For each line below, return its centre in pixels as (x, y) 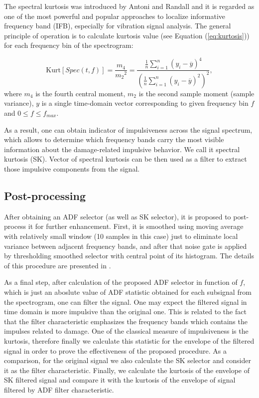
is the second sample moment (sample (196, 93)
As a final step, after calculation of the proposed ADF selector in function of (121, 282)
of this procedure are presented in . (58, 265)
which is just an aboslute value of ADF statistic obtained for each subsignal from (128, 292)
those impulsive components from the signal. (72, 169)
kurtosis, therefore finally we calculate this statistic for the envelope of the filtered (129, 340)
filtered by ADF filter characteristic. (59, 389)
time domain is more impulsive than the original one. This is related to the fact (125, 311)
